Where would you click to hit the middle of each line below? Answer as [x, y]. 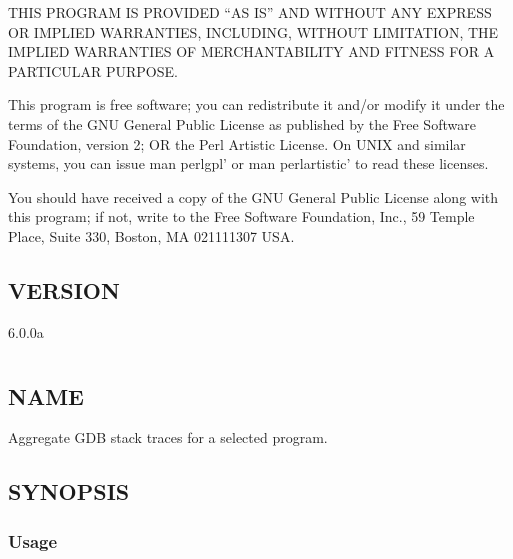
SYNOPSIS [69, 491]
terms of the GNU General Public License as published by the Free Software [242, 123]
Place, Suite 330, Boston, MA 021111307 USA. [151, 235]
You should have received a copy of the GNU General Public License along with [253, 196]
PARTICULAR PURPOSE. [93, 70]
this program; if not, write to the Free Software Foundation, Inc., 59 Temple [241, 216]
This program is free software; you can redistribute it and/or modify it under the [256, 104]
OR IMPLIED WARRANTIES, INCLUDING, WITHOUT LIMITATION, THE [253, 31]
